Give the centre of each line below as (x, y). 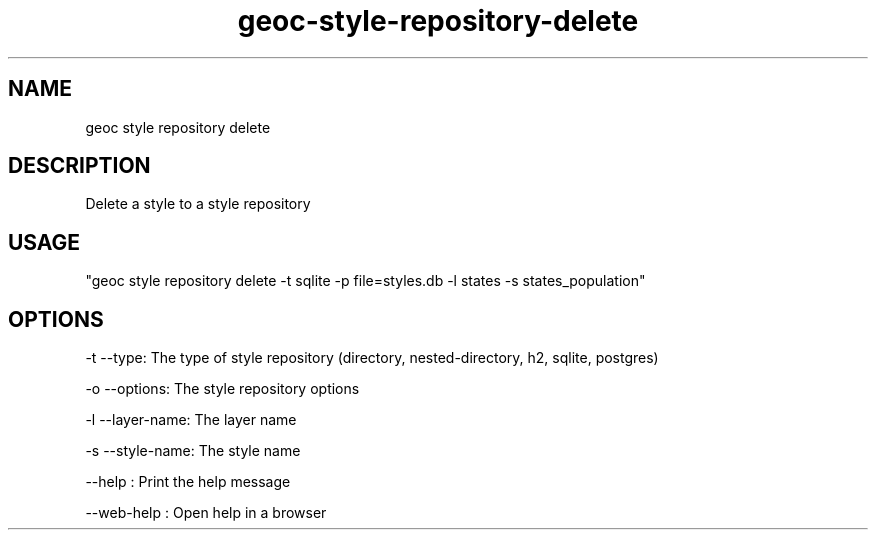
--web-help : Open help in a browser (206, 513)
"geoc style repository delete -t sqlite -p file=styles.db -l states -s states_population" (365, 281)
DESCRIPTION (79, 166)
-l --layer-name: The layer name (191, 420)
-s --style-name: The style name (193, 451)
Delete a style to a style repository (198, 204)
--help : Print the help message (188, 482)
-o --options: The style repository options (222, 389)
